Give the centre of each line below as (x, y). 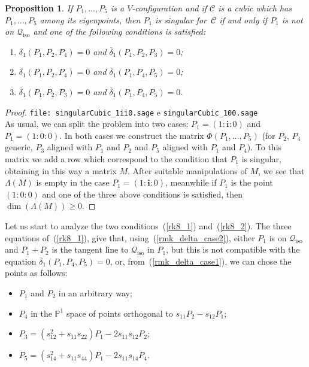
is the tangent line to (90, 249)
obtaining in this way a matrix (61, 170)
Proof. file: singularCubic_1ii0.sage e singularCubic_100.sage (131, 112)
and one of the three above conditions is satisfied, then (143, 194)
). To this (264, 147)
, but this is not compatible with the (233, 249)
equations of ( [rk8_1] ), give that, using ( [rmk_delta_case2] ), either (130, 237)
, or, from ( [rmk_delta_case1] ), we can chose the (201, 261)
